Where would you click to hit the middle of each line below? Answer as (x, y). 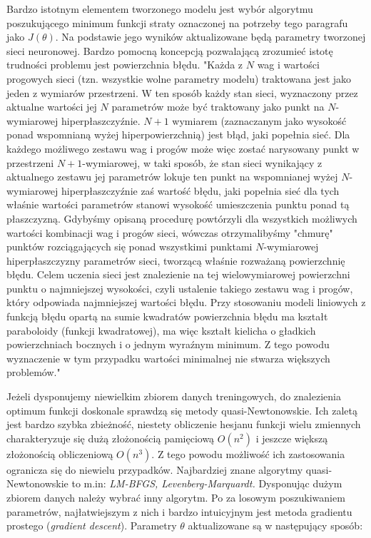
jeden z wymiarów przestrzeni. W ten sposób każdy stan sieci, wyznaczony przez (182, 92)
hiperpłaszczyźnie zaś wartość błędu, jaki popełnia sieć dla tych (200, 190)
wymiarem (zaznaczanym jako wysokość (259, 120)
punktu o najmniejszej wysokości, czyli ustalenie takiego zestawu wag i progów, (180, 288)
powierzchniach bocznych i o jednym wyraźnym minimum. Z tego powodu (168, 344)
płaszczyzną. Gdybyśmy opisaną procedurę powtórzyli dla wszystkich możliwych (182, 218)
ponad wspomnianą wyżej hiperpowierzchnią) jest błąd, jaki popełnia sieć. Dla (178, 134)
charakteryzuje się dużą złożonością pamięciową (111, 438)
